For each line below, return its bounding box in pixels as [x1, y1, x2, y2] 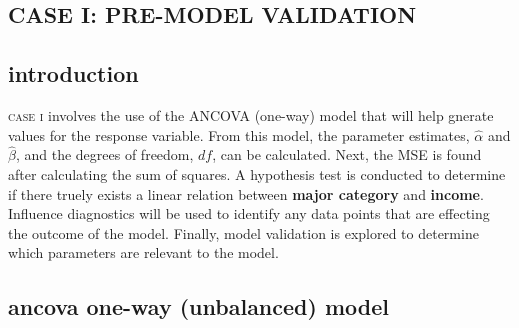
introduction [8, 58, 139, 89]
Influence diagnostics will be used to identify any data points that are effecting [8, 203, 490, 224]
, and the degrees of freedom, [15, 144, 194, 165]
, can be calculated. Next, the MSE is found [212, 144, 482, 165]
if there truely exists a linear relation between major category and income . [8, 183, 484, 204]
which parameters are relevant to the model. [8, 242, 279, 263]
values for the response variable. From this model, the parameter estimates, [8, 124, 470, 145]
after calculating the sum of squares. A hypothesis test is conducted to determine [8, 163, 506, 184]
